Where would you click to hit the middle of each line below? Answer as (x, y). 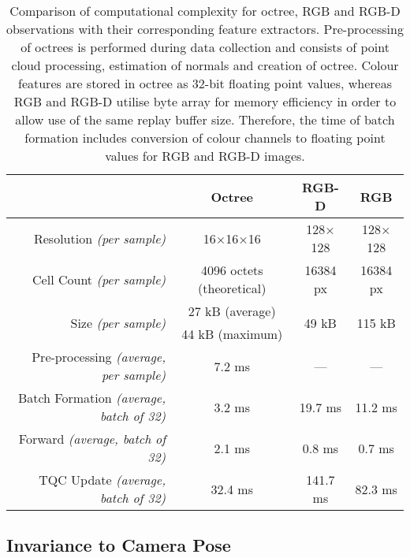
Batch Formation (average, (92, 398)
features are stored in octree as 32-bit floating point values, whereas (205, 83)
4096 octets (232, 270)
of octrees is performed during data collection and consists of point (205, 47)
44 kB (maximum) (232, 334)
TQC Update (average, (102, 480)
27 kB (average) (232, 311)
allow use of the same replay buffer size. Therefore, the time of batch (205, 119)
